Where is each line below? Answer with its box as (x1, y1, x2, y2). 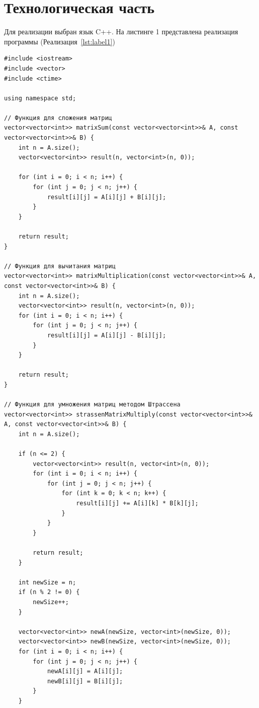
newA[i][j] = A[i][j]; (47, 668, 123, 675)
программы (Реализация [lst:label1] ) (4, 36, 115, 46)
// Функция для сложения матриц (4, 114, 112, 122)
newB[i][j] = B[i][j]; (47, 677, 123, 685)
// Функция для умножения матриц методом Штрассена (4, 401, 181, 408)
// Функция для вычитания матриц (4, 262, 116, 270)
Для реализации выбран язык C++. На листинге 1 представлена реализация (4, 26, 238, 37)
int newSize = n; (18, 578, 76, 586)
